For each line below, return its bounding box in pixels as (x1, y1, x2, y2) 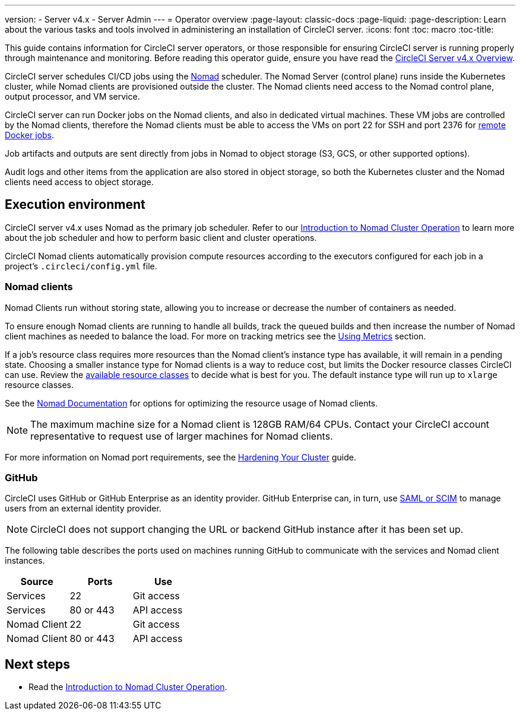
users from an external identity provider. (5, 503, 161, 514)
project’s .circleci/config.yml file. (5, 260, 157, 271)
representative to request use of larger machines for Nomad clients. (30, 430, 333, 442)
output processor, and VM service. (5, 91, 140, 101)
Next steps (5, 656, 70, 672)
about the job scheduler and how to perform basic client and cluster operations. (5, 232, 317, 243)
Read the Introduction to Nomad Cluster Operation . (28, 682, 227, 692)
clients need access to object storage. (5, 177, 154, 187)
